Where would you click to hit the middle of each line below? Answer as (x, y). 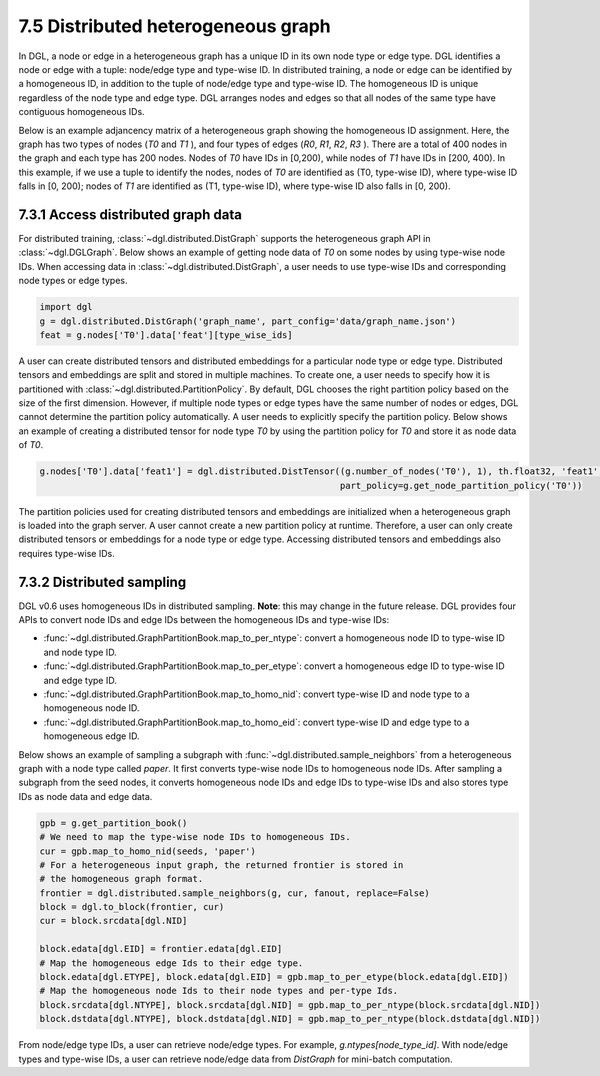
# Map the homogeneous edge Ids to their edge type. (171, 963)
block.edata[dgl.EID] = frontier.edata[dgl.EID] (161, 949)
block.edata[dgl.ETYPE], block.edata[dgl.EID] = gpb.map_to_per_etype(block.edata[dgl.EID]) (274, 977)
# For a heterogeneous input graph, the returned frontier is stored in (221, 864)
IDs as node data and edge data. (85, 796)
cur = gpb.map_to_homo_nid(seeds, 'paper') (148, 851)
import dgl (66, 307)
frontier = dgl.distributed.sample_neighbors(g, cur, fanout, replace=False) (234, 893)
